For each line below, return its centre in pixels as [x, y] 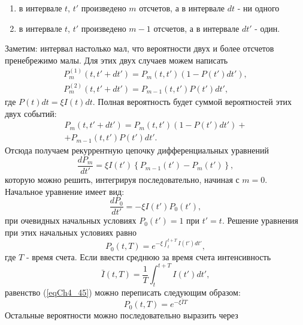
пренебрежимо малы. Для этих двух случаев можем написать [116, 60]
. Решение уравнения [260, 220]
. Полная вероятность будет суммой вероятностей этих [192, 101]
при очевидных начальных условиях [71, 220]
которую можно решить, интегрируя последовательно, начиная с [122, 179]
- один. [267, 28]
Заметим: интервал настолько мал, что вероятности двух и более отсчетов [140, 48]
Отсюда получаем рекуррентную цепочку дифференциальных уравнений [137, 150]
